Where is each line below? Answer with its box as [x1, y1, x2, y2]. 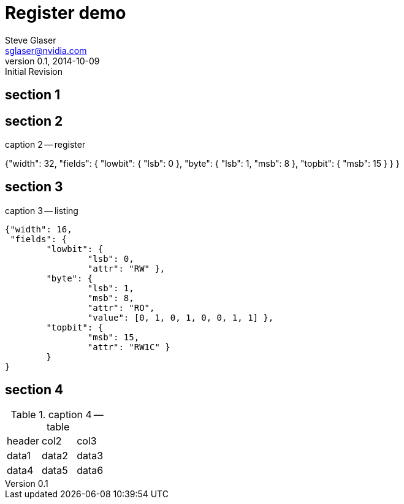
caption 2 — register [5, 139, 86, 150]
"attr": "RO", [87, 302, 155, 313]
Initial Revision [5, 66, 63, 77]
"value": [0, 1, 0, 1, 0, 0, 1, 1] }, [87, 312, 274, 323]
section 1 [5, 87, 60, 103]
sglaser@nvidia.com [5, 45, 87, 56]
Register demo [5, 2, 126, 23]
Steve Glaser [5, 34, 56, 45]
